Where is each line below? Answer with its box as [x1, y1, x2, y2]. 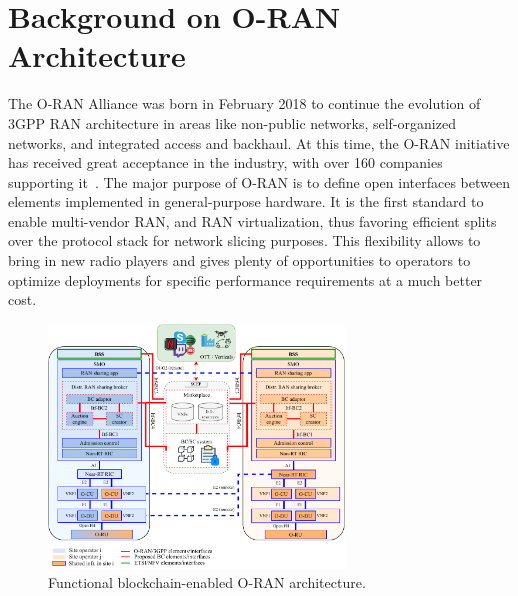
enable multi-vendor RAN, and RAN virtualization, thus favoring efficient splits [8, 210, 497, 231]
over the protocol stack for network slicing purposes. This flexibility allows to [8, 230, 481, 251]
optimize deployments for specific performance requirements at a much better [8, 269, 483, 290]
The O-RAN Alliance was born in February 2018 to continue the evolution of [8, 93, 481, 114]
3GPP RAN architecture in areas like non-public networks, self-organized [8, 112, 456, 133]
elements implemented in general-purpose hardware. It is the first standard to [8, 191, 484, 212]
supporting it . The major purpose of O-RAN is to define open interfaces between [8, 171, 510, 192]
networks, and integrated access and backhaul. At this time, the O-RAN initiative [8, 132, 510, 153]
